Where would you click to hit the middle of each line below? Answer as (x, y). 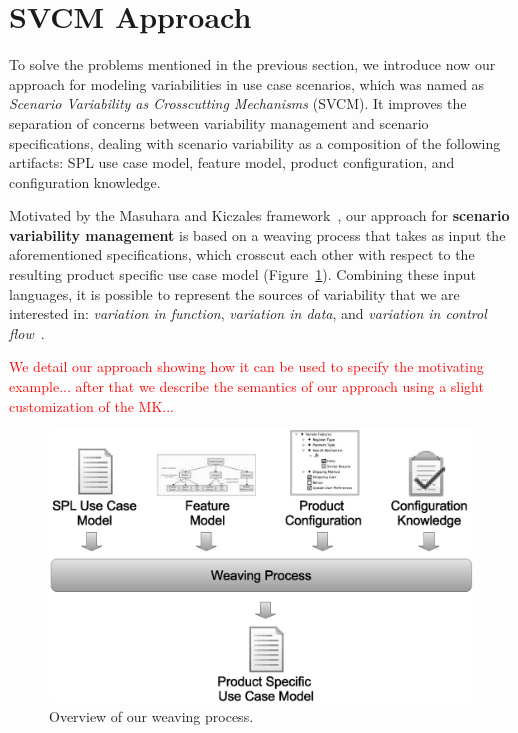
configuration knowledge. (85, 181)
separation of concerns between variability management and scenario (219, 122)
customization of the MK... (91, 405)
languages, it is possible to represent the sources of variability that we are (234, 293)
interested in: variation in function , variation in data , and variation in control (248, 313)
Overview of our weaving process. (151, 716)
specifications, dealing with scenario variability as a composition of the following (255, 142)
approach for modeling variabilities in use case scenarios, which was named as (247, 83)
